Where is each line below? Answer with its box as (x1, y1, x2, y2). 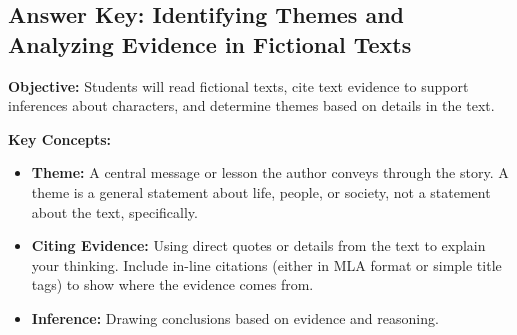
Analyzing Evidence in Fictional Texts (8, 28, 412, 59)
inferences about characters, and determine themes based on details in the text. (8, 95, 495, 116)
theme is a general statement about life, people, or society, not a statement (31, 181, 491, 202)
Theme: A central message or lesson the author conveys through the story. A (31, 162, 509, 183)
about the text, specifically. (31, 201, 198, 222)
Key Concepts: (8, 128, 112, 149)
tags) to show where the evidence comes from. (31, 274, 314, 295)
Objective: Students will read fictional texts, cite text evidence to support (8, 75, 469, 96)
